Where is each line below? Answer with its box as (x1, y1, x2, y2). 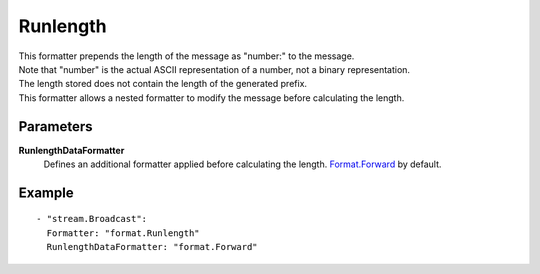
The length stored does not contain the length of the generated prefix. (18, 78, 308, 90)
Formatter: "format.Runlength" (46, 227, 200, 239)
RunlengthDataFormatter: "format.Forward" (46, 241, 259, 253)
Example (18, 184, 74, 201)
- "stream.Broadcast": (36, 213, 148, 225)
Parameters (18, 118, 93, 135)
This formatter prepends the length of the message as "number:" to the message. (18, 50, 355, 62)
